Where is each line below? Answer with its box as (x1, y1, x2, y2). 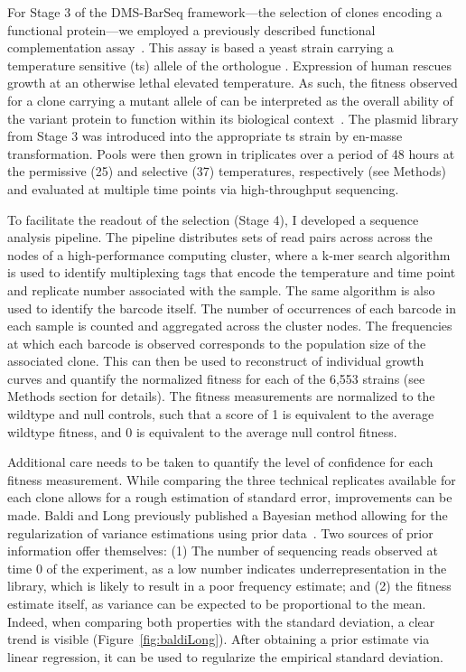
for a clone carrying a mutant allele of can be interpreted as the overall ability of (7, 90, 453, 109)
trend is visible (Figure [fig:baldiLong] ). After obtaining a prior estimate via (7, 630, 430, 649)
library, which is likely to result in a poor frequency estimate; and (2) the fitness (7, 576, 452, 595)
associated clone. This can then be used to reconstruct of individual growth (7, 351, 424, 370)
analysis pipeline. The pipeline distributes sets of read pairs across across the (7, 228, 433, 247)
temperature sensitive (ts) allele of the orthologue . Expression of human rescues (7, 55, 452, 74)
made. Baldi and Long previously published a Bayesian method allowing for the (7, 506, 448, 525)
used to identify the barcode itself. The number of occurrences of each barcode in (7, 298, 457, 317)
